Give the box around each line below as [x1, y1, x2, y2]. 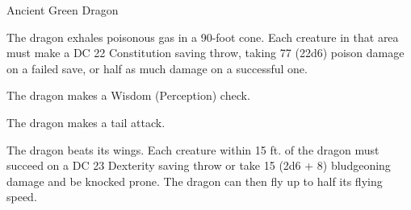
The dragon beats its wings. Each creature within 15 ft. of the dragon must [6, 141, 380, 158]
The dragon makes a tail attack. [6, 113, 166, 130]
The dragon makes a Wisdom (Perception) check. [6, 87, 250, 104]
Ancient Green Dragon [6, 2, 119, 18]
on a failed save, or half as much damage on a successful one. [6, 60, 308, 76]
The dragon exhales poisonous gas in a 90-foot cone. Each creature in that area [6, 28, 399, 45]
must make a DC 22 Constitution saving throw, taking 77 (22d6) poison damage [6, 44, 405, 61]
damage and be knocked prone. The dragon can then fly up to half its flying [6, 172, 383, 189]
